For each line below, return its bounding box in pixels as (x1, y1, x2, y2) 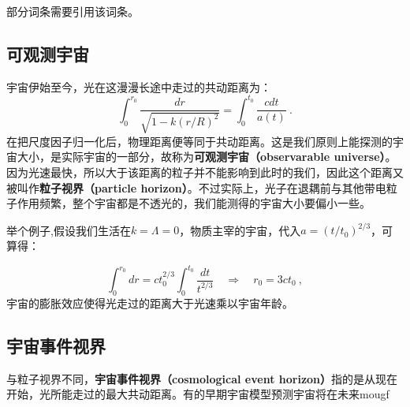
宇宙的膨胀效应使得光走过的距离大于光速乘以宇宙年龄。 (6, 294, 293, 311)
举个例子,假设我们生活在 (6, 222, 131, 238)
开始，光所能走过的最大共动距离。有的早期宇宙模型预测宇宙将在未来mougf (6, 386, 389, 402)
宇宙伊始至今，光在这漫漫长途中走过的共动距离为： (6, 78, 271, 95)
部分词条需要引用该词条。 (6, 3, 139, 19)
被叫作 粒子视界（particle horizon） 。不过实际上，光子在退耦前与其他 (6, 179, 364, 196)
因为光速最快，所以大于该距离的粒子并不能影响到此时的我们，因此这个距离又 (6, 164, 404, 181)
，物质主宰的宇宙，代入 (179, 222, 301, 238)
